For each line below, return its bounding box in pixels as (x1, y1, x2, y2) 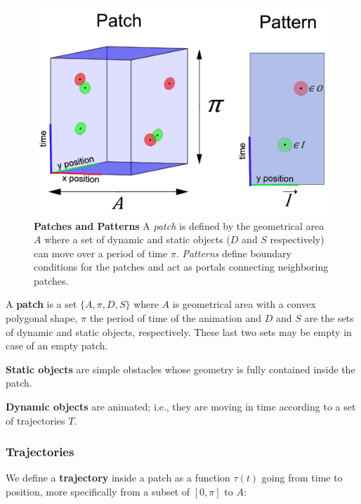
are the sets (304, 311, 354, 325)
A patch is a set (6, 297, 77, 311)
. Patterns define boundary (176, 245, 291, 260)
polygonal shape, (6, 311, 78, 325)
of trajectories (6, 413, 65, 427)
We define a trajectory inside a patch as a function (6, 470, 230, 485)
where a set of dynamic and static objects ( (44, 232, 230, 247)
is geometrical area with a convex (172, 297, 316, 311)
